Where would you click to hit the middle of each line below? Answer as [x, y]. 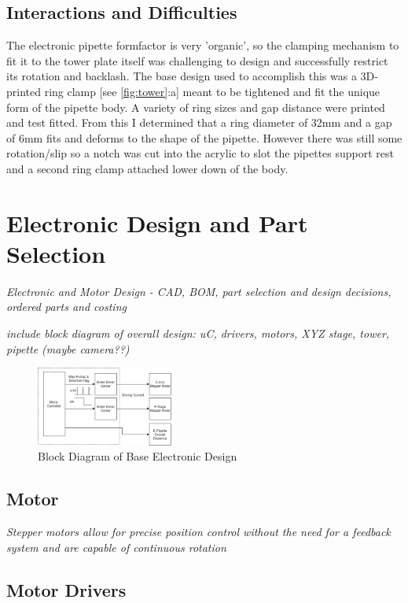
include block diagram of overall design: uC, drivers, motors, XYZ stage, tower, [198, 333]
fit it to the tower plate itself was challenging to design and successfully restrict [197, 60]
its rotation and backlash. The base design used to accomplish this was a [182, 76]
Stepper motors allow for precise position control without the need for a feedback [198, 532]
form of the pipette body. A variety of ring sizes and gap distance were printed [196, 107]
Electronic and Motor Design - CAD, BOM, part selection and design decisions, [199, 291]
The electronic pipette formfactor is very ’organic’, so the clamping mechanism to [203, 45]
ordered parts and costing [66, 307]
